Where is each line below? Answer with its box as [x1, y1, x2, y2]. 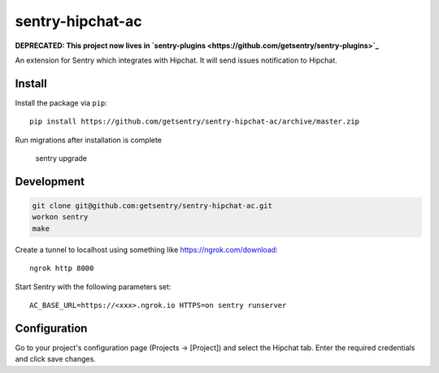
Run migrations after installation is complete [15, 135, 163, 145]
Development [15, 175, 85, 189]
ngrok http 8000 [29, 264, 94, 273]
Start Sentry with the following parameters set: [15, 281, 172, 292]
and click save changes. [15, 354, 97, 364]
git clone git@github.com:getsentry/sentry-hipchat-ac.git [32, 202, 272, 210]
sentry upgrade [35, 154, 88, 163]
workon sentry [32, 212, 89, 222]
